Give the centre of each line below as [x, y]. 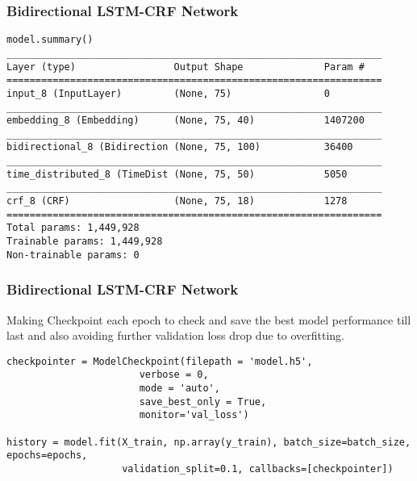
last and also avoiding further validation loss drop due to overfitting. [175, 335]
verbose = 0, [174, 375]
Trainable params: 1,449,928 [85, 242]
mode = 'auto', [179, 389]
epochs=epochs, [47, 456]
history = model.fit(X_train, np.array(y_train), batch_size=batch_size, [209, 442]
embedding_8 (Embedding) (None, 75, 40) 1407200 [186, 121]
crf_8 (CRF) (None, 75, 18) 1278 [177, 201]
